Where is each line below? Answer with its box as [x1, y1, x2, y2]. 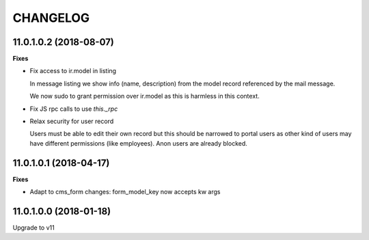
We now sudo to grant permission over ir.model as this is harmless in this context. [29, 92, 260, 101]
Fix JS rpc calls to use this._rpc [29, 105, 118, 113]
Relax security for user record [29, 117, 114, 126]
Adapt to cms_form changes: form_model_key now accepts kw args [29, 188, 221, 196]
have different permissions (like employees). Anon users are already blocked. [29, 139, 247, 147]
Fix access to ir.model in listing [29, 67, 116, 75]
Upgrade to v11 [12, 224, 55, 232]
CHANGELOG [12, 10, 90, 25]
